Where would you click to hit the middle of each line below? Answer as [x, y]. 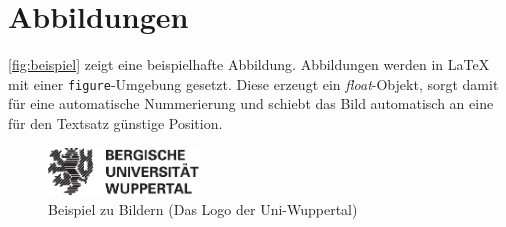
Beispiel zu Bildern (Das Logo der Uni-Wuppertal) [203, 208]
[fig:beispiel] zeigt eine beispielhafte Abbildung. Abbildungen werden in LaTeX [249, 64]
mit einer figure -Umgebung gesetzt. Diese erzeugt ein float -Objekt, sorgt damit [253, 83]
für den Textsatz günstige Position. [115, 122]
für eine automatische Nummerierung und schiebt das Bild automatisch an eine [251, 103]
